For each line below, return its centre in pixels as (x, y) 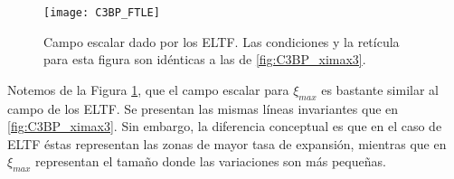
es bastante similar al (380, 89)
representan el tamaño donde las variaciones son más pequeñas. (210, 161)
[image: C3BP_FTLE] (102, 13)
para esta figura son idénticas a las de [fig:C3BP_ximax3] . (205, 59)
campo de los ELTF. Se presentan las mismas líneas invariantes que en (203, 108)
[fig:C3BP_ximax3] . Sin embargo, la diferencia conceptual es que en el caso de (225, 126)
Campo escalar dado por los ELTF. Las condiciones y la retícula (222, 41)
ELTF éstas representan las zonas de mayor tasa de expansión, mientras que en (227, 143)
